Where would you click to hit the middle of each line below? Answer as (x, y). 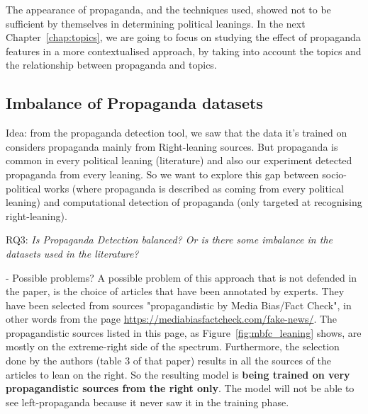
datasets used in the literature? (72, 253)
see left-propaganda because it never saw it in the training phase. (147, 402)
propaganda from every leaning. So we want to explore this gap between (162, 174)
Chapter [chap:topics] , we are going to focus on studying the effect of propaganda (183, 37)
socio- (334, 174)
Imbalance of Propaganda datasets (134, 103)
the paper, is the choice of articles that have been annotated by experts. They (175, 291)
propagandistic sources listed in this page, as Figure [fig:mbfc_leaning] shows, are (184, 332)
